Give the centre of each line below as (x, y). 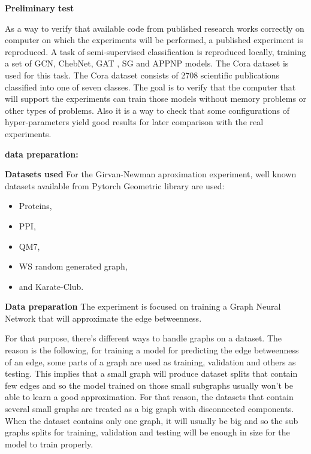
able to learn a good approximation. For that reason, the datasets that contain (149, 397)
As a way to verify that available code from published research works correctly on (155, 28)
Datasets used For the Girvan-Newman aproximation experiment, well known (151, 174)
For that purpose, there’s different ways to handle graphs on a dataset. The (143, 338)
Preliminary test (40, 8)
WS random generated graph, (73, 266)
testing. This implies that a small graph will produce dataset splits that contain (151, 373)
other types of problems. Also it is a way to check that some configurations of (147, 110)
